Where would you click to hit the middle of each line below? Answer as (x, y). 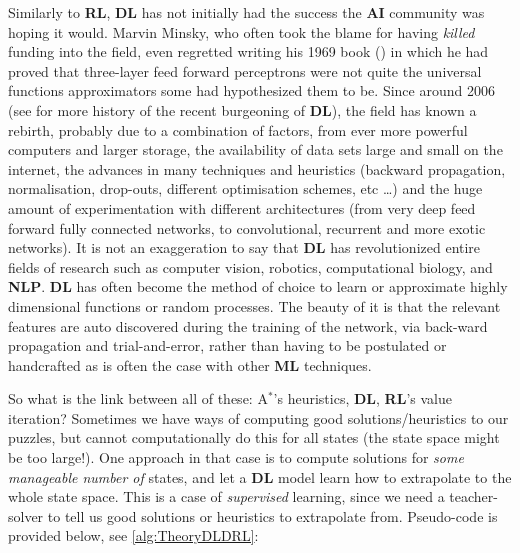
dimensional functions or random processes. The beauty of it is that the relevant (254, 305)
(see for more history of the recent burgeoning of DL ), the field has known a (242, 109)
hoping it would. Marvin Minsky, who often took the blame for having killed (241, 31)
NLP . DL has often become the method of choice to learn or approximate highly (258, 286)
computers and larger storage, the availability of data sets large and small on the (255, 149)
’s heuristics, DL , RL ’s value (362, 398)
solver (26, 515)
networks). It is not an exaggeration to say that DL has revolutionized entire (244, 247)
